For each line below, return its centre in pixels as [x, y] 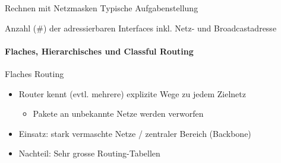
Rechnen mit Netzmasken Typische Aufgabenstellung [102, 8]
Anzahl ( [21, 28]
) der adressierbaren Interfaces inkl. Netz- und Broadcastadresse [160, 28]
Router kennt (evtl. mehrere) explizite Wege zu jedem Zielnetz [132, 93]
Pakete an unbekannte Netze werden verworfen [118, 114]
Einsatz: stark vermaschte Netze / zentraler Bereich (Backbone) [135, 133]
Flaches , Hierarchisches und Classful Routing [99, 51]
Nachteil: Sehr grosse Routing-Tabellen [89, 153]
